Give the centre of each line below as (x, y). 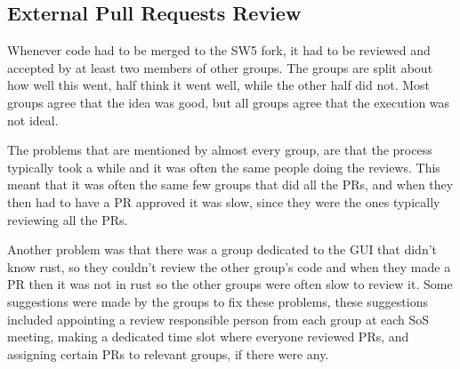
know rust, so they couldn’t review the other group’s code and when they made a (229, 266)
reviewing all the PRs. (68, 219)
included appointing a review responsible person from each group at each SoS (218, 319)
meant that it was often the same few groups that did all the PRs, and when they (230, 184)
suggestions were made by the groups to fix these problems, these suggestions (218, 301)
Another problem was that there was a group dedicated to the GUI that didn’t (222, 249)
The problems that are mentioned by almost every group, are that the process (220, 150)
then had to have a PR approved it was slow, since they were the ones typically (224, 201)
